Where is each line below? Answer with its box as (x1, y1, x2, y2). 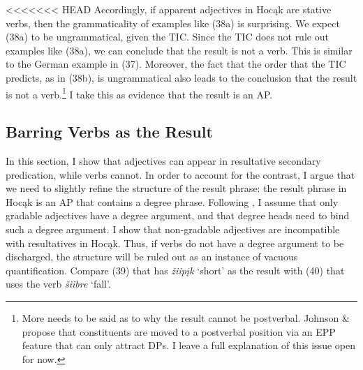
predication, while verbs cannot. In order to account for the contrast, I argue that (6, 167, 355, 182)
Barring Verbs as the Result (6, 121, 213, 142)
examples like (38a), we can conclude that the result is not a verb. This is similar (6, 43, 353, 57)
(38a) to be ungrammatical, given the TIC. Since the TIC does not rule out (6, 29, 329, 44)
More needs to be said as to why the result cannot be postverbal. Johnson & (22, 310, 350, 325)
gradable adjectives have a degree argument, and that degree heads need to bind (6, 208, 350, 223)
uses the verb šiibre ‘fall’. (6, 276, 111, 291)
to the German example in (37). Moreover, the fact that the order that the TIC (6, 57, 346, 71)
